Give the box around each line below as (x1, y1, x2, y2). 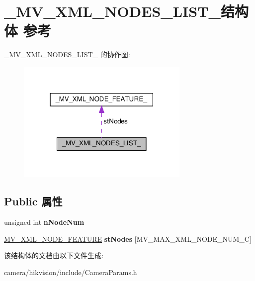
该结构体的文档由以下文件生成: (4, 250, 103, 261)
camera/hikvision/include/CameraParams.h (4, 267, 137, 277)
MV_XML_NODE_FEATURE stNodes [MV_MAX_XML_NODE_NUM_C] (4, 233, 252, 244)
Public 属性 (4, 193, 63, 209)
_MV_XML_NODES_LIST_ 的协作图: (4, 49, 130, 60)
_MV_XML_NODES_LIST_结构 (4, 1, 249, 21)
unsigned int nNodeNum (4, 217, 85, 227)
